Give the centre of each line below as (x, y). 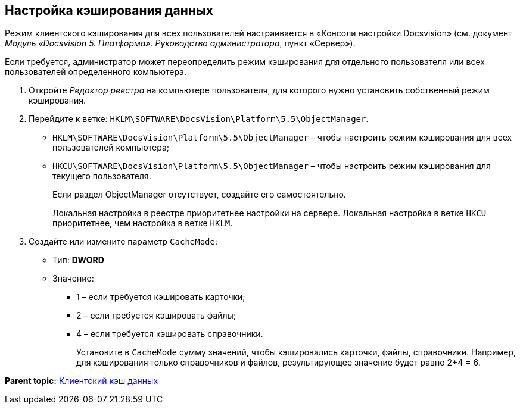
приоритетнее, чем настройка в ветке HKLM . (143, 223)
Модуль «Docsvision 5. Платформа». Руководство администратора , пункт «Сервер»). (180, 43)
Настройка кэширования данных (109, 10)
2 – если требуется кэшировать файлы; (156, 316)
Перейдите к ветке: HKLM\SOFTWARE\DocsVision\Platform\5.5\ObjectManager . (199, 119)
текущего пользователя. (102, 176)
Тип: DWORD (78, 260)
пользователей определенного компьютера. (96, 72)
